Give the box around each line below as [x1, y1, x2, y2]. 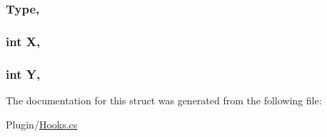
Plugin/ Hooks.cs [6, 116, 78, 131]
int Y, [6, 65, 41, 82]
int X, [6, 32, 41, 50]
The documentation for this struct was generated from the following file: [6, 92, 322, 107]
